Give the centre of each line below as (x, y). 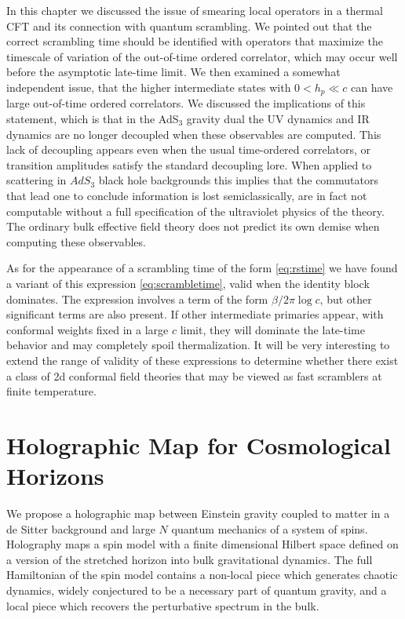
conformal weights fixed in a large (88, 329)
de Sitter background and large (81, 528)
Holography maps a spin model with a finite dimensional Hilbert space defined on (202, 544)
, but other (346, 299)
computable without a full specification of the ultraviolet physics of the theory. (195, 211)
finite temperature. (51, 391)
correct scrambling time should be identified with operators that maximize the (195, 41)
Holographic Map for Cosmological (199, 444)
